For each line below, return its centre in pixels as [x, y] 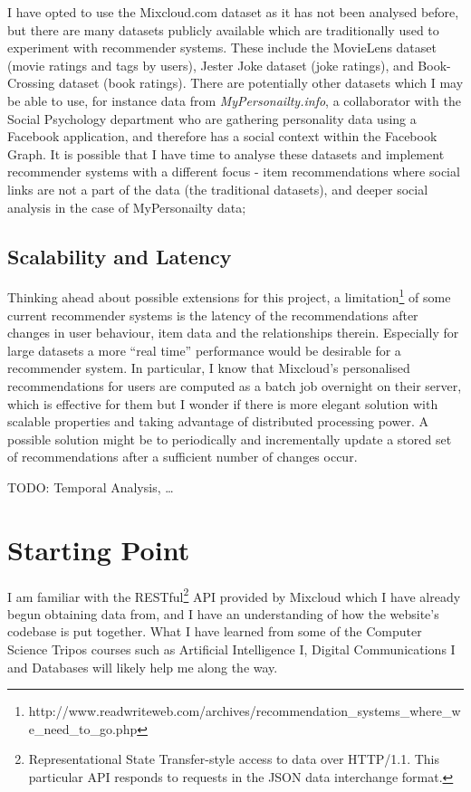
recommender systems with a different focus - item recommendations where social [234, 172]
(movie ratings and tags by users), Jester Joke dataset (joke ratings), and [211, 65]
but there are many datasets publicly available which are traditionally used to [223, 29]
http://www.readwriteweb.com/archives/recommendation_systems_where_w [245, 711]
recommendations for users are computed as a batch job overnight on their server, [235, 385]
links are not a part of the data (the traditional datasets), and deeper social [218, 189]
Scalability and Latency [120, 256]
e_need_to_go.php [83, 728]
